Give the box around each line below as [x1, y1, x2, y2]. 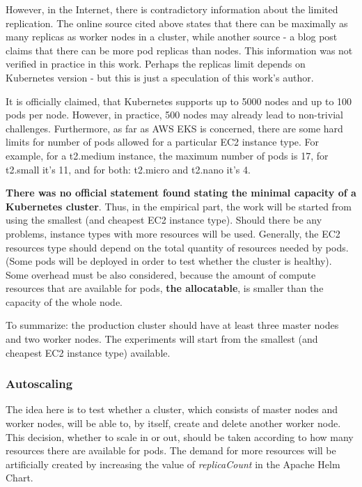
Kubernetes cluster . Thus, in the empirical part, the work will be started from [6, 199, 352, 213]
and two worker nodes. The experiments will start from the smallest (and [6, 332, 318, 346]
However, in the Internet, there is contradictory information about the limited [6, 2, 338, 16]
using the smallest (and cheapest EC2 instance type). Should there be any [6, 212, 322, 227]
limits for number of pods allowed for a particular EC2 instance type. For [6, 134, 320, 149]
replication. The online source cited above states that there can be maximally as [6, 15, 348, 30]
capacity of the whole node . [6, 294, 123, 309]
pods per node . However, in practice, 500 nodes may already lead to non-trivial [6, 107, 343, 122]
